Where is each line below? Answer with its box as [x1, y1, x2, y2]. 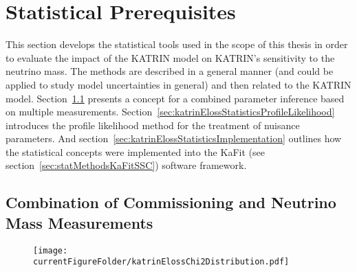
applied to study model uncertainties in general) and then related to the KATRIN [6, 77, 351, 91]
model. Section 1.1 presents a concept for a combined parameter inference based [6, 91, 345, 105]
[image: [33, 245, 68, 256]
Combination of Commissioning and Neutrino [6, 192, 336, 213]
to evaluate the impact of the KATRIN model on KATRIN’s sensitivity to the [6, 50, 335, 65]
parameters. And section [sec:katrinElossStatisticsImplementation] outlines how [6, 131, 342, 146]
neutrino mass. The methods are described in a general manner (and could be [6, 64, 334, 78]
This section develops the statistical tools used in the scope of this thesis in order [6, 37, 348, 52]
